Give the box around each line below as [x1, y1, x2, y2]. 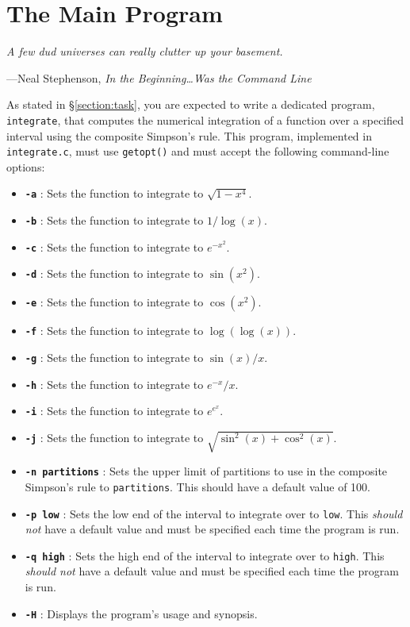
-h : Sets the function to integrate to [25, 375, 204, 392]
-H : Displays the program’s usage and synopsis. [25, 605, 258, 621]
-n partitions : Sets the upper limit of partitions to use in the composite [25, 463, 388, 479]
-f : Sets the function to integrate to [25, 322, 204, 339]
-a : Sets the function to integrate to [25, 185, 204, 202]
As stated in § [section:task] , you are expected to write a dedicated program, [6, 96, 375, 113]
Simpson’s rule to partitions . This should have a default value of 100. [25, 478, 370, 494]
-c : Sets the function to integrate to [25, 238, 204, 255]
